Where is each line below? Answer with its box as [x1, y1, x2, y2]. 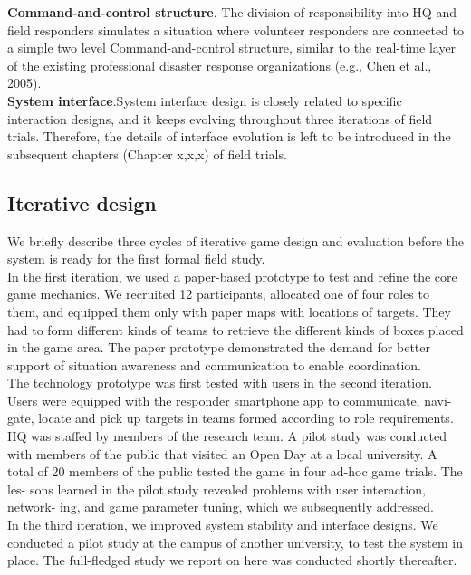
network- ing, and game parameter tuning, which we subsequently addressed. [7, 497, 435, 516]
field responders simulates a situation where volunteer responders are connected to [7, 20, 465, 39]
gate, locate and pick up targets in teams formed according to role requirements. [7, 408, 454, 427]
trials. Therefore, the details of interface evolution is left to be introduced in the [7, 127, 451, 146]
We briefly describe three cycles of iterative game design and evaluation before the [7, 231, 465, 250]
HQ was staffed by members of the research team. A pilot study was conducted [7, 426, 447, 446]
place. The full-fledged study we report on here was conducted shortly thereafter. [7, 551, 457, 570]
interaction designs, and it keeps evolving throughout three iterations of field [7, 109, 433, 128]
